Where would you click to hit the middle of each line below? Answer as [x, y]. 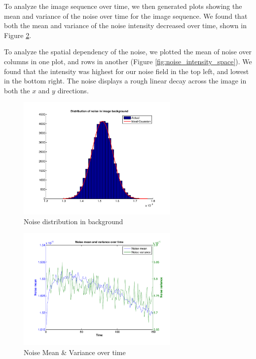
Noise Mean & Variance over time [75, 352]
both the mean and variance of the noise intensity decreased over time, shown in [125, 25]
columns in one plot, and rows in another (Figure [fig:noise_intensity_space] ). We [128, 61]
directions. [73, 90]
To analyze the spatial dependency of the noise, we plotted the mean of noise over [128, 52]
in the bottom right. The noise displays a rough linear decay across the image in [125, 81]
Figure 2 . [18, 35]
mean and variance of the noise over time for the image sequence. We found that [126, 16]
